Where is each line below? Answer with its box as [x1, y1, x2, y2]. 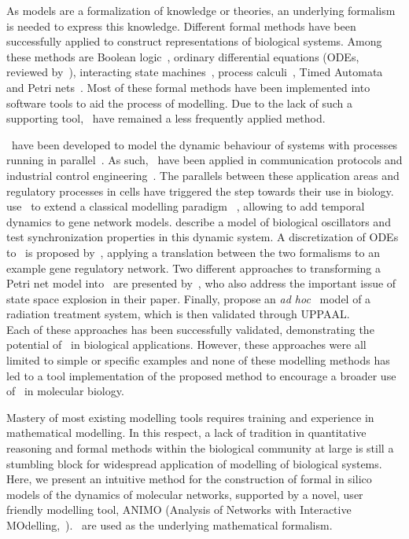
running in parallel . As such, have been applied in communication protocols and [6, 152, 403, 168]
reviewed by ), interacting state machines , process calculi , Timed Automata [6, 64, 383, 80]
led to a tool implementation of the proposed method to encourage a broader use [6, 367, 396, 383]
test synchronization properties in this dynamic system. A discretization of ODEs [6, 229, 399, 245]
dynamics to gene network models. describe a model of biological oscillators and [6, 213, 391, 229]
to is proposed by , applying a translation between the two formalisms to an [6, 244, 380, 260]
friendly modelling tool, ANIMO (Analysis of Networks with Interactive [6, 501, 352, 518]
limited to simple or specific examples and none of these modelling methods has [6, 352, 390, 368]
